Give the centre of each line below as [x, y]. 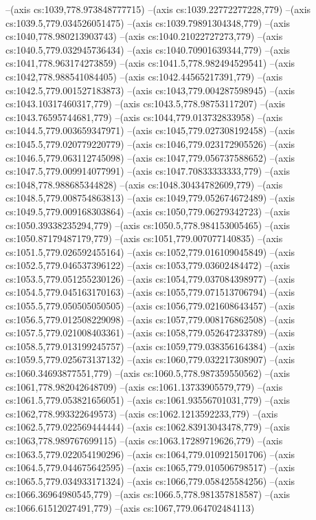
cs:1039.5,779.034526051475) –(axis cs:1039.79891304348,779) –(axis [148, 22]
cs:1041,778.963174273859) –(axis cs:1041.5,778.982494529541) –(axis [150, 63]
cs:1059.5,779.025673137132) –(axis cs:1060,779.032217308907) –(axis [150, 359]
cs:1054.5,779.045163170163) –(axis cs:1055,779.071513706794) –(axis [150, 292]
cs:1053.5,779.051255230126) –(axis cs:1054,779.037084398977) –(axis [150, 278]
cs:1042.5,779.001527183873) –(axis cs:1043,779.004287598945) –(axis [150, 90]
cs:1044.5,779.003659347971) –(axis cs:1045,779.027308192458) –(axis [150, 130]
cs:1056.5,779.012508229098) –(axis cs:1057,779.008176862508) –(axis [150, 319]
